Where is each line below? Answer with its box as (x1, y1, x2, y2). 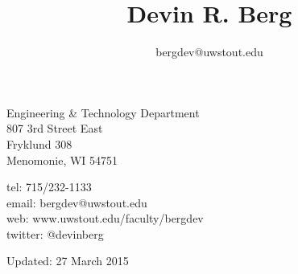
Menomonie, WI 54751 (6, 151, 118, 168)
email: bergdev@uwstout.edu (6, 194, 147, 211)
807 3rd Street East (6, 120, 103, 137)
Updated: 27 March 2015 (6, 252, 129, 269)
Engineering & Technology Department (6, 104, 200, 121)
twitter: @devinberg (6, 225, 104, 242)
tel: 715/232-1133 (6, 178, 92, 195)
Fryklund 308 (6, 135, 72, 152)
